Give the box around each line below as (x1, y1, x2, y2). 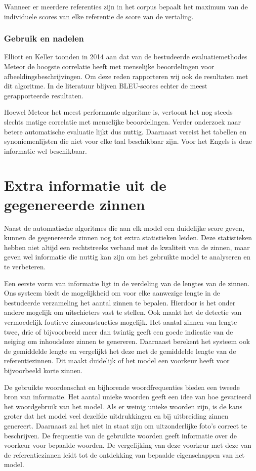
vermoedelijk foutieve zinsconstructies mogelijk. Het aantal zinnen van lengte (4, 317, 237, 327)
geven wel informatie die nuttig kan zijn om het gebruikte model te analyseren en (4, 252, 251, 262)
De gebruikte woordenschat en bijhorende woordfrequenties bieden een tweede (4, 382, 240, 392)
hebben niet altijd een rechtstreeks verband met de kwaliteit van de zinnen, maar (4, 242, 250, 252)
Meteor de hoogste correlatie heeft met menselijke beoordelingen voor (4, 61, 214, 71)
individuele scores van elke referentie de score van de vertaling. (4, 11, 194, 21)
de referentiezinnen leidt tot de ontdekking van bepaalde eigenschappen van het (4, 449, 245, 460)
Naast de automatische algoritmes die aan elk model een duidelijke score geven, (4, 222, 245, 233)
